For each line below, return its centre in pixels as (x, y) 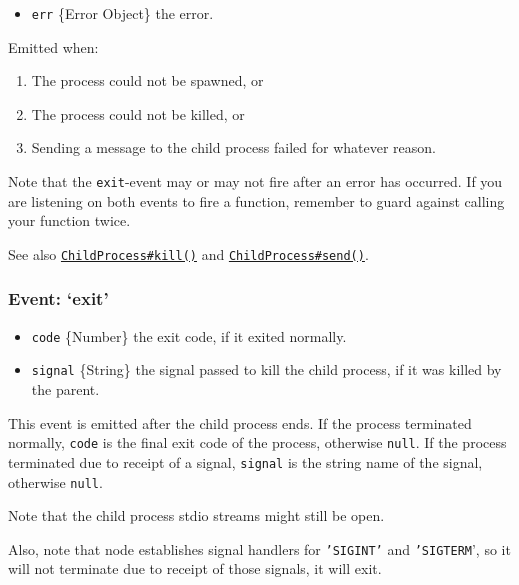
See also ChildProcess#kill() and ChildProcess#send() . (188, 253)
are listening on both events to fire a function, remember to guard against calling (256, 200)
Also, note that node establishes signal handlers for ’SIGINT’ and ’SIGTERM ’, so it (259, 548)
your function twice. (69, 220)
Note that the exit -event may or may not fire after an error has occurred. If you (255, 181)
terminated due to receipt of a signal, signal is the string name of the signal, (245, 461)
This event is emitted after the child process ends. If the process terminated (240, 422)
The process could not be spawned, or (147, 80)
